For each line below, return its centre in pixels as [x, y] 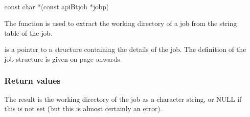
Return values [33, 81]
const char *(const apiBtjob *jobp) [57, 7]
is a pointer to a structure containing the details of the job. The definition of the [125, 49]
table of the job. [29, 33]
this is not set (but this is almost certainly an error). [83, 108]
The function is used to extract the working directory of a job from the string [121, 23]
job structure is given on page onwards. [63, 58]
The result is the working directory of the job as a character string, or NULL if [123, 99]
